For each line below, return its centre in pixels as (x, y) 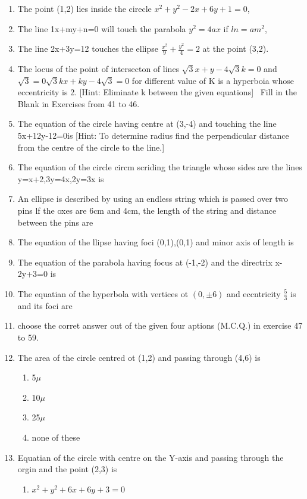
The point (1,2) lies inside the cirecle (84, 8)
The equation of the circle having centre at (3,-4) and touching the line (147, 124)
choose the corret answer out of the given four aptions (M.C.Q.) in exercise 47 (160, 325)
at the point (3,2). (236, 49)
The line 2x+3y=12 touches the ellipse (88, 49)
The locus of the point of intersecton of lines (98, 69)
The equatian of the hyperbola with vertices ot (103, 293)
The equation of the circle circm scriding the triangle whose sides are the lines (160, 167)
